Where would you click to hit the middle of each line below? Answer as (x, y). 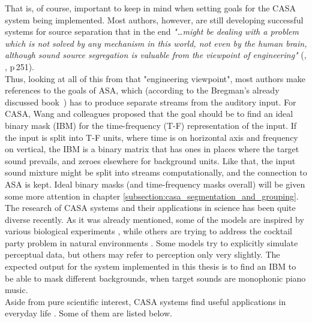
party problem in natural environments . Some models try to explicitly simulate (151, 242)
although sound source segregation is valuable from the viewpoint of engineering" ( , (156, 55)
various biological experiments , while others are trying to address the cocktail (148, 231)
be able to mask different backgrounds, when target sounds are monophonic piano (155, 278)
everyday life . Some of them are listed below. (88, 313)
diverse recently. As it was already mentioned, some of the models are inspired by (154, 219)
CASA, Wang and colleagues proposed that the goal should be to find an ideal (149, 114)
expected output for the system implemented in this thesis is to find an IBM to (151, 266)
